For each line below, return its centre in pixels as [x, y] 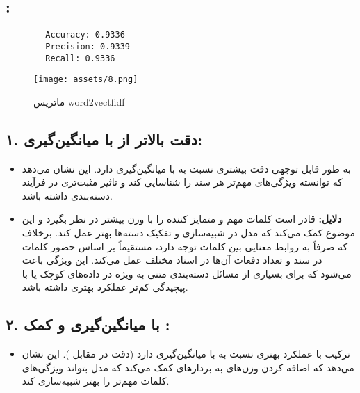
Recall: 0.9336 [80, 58]
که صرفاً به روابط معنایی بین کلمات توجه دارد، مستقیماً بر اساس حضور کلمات [185, 246]
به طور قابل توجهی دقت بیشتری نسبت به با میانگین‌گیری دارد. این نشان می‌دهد [187, 168]
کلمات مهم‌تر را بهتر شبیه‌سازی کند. [96, 381]
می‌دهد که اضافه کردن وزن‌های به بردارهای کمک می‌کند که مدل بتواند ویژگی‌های [188, 367]
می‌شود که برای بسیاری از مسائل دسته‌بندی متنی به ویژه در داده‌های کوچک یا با [187, 273]
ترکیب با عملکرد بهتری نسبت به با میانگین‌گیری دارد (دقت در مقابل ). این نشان [186, 354]
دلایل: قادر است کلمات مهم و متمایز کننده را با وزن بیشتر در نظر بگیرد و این [182, 219]
